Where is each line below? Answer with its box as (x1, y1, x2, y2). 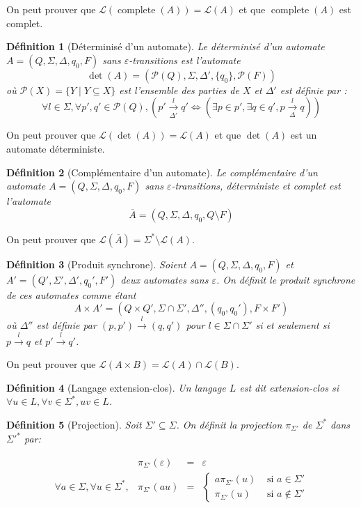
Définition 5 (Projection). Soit (6, 417, 142, 431)
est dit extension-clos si (239, 380, 339, 394)
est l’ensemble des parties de (119, 82, 239, 97)
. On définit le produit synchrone (216, 272, 355, 286)
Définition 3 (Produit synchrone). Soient (6, 256, 186, 271)
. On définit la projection (176, 417, 282, 431)
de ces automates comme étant (6, 287, 136, 302)
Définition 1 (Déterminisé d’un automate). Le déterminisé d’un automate (6, 39, 325, 54)
